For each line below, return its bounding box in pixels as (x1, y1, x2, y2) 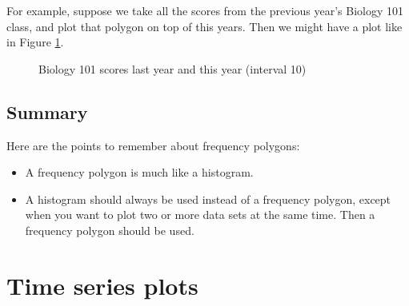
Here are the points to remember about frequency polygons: (6, 137, 300, 153)
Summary (6, 99, 88, 124)
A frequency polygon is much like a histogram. (25, 164, 254, 181)
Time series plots (6, 268, 198, 301)
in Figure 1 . (6, 34, 64, 50)
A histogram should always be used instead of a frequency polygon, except (25, 190, 391, 207)
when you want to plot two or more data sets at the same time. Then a (25, 206, 375, 223)
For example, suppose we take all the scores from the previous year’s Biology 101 (6, 2, 404, 18)
